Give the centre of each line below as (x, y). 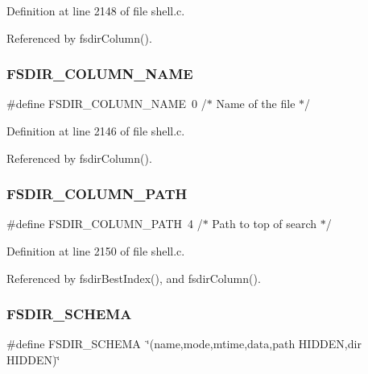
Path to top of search (265, 224)
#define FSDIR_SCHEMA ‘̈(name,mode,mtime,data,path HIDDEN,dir (184, 344)
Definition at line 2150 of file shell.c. (96, 251)
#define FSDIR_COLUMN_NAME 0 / (107, 104)
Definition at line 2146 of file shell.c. (96, 131)
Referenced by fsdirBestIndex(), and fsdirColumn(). (134, 278)
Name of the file (256, 104)
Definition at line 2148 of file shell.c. (96, 10)
